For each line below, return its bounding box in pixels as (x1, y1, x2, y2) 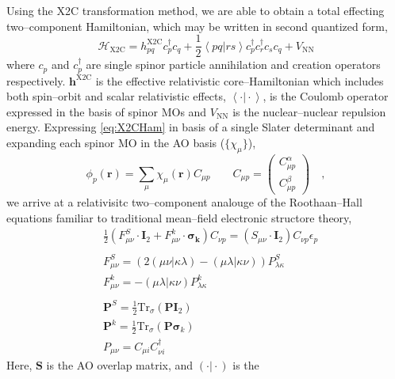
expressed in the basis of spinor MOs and (6, 103, 207, 119)
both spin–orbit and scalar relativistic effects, (6, 88, 226, 104)
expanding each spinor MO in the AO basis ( (6, 135, 225, 151)
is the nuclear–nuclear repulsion (232, 103, 386, 119)
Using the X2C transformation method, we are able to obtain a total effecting (6, 2, 385, 18)
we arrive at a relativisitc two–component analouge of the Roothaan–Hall (6, 193, 362, 210)
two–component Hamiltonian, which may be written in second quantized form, (6, 17, 388, 34)
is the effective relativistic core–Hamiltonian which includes (95, 72, 384, 89)
